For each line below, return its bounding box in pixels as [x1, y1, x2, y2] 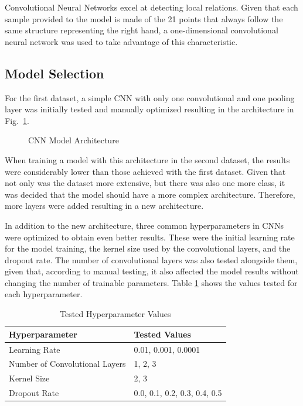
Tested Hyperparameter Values [60, 308, 171, 320]
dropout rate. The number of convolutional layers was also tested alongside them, [5, 253, 298, 266]
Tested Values [134, 328, 191, 340]
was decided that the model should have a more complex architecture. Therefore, [5, 188, 295, 200]
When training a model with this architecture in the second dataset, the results [5, 153, 290, 166]
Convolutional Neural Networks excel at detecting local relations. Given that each [5, 1, 298, 13]
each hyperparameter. [5, 288, 83, 300]
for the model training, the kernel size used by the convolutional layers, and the [5, 242, 291, 254]
